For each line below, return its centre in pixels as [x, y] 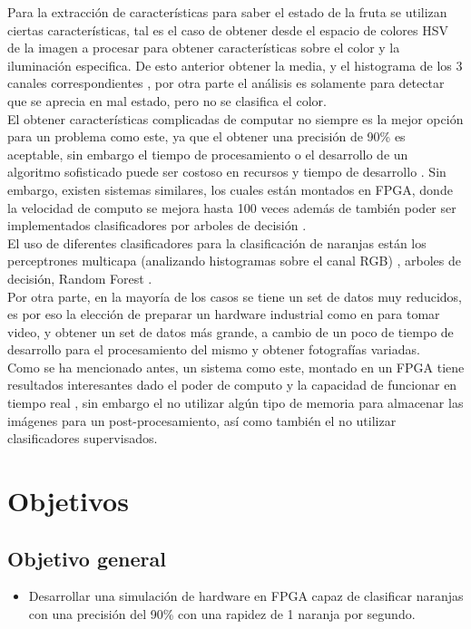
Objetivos [68, 501]
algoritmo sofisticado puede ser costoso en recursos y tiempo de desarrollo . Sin [227, 172]
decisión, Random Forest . [80, 278]
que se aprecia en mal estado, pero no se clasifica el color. [167, 100]
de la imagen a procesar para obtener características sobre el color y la [204, 48]
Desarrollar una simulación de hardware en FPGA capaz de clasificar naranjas [246, 596]
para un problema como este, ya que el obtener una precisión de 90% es [206, 136]
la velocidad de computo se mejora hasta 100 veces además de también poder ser [232, 207]
